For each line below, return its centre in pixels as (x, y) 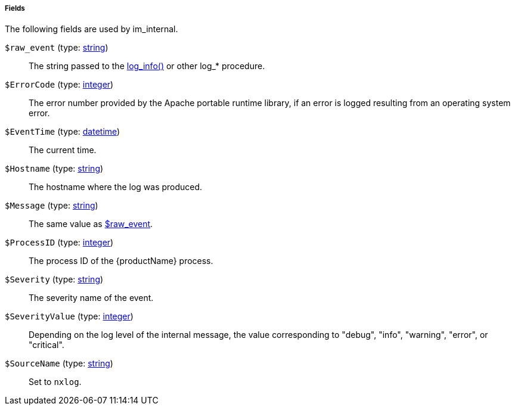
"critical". (46, 345)
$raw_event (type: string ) (57, 48)
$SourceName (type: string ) (59, 364)
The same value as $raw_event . (91, 224)
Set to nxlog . (55, 382)
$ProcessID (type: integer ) (59, 243)
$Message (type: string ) (52, 206)
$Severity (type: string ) (54, 279)
